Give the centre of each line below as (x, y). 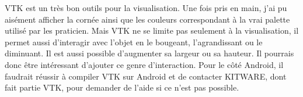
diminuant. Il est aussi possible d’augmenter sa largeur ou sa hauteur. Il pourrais (149, 53)
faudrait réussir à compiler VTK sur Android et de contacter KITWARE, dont (146, 76)
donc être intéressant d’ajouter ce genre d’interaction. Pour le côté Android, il (144, 64)
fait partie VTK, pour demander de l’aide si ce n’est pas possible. (122, 87)
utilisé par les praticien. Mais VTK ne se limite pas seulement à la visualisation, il (152, 30)
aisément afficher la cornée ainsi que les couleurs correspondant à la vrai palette (147, 19)
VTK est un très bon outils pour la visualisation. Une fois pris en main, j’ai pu (146, 8)
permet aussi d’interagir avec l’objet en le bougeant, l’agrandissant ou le (134, 42)
